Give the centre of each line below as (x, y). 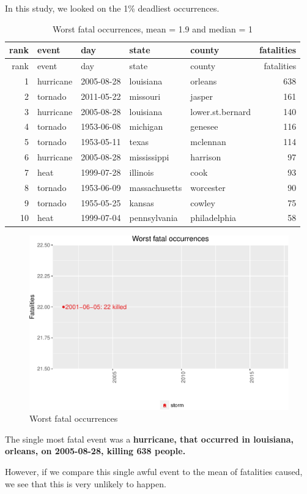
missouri (145, 96)
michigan (146, 126)
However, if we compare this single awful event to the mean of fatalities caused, (154, 471)
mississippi (149, 157)
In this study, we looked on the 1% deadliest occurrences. (112, 8)
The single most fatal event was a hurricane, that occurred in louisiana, (150, 439)
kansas (142, 202)
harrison (206, 157)
